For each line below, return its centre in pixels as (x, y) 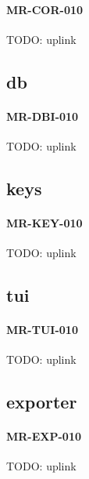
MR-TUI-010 (42, 330)
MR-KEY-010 (44, 222)
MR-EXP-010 (44, 436)
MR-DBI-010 (43, 116)
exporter (42, 402)
